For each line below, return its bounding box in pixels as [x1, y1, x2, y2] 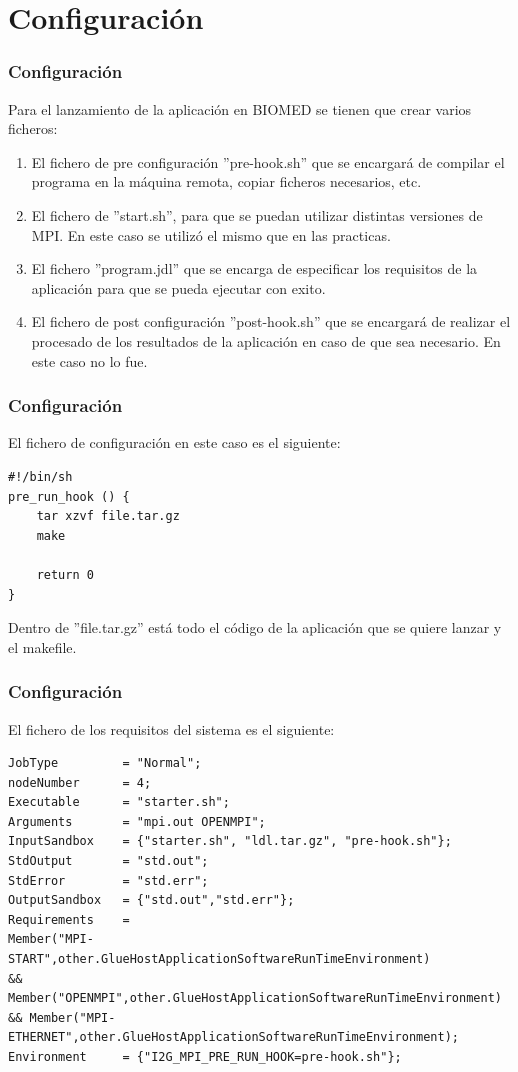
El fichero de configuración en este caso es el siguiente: [8, 432, 341, 453]
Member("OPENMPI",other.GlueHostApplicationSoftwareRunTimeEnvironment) [8, 991, 502, 1006]
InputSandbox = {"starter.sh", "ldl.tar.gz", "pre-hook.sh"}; [8, 834, 452, 849]
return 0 [36, 567, 94, 582]
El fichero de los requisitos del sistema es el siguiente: [8, 718, 335, 739]
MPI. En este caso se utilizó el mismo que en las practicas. [31, 224, 391, 245]
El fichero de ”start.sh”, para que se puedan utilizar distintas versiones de [31, 204, 483, 225]
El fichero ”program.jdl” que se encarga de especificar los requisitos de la [31, 258, 478, 279]
